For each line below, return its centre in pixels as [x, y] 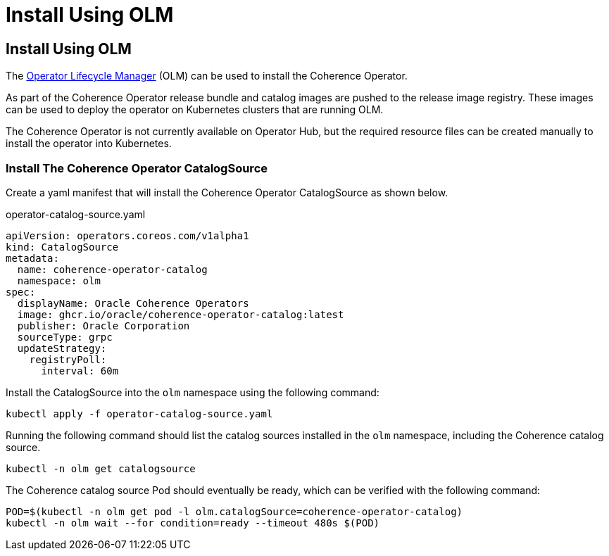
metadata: [32, 258]
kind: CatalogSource [62, 247]
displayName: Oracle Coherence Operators [133, 303]
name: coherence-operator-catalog [112, 269]
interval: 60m [80, 371]
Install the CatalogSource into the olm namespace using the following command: [193, 392]
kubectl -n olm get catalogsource [101, 468]
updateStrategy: [62, 348]
